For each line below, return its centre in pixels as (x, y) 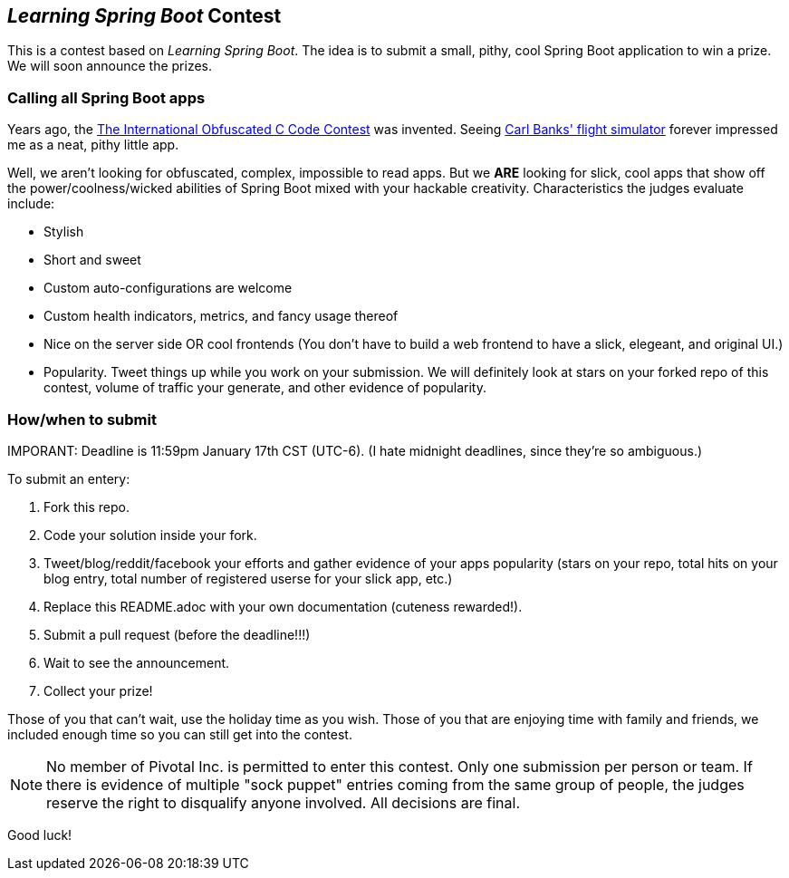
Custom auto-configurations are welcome (168, 288)
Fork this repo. (87, 507)
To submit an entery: (69, 478)
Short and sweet (92, 260)
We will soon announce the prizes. (110, 66)
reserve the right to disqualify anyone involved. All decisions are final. (284, 802)
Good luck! (40, 835)
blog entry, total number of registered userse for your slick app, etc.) (248, 578)
